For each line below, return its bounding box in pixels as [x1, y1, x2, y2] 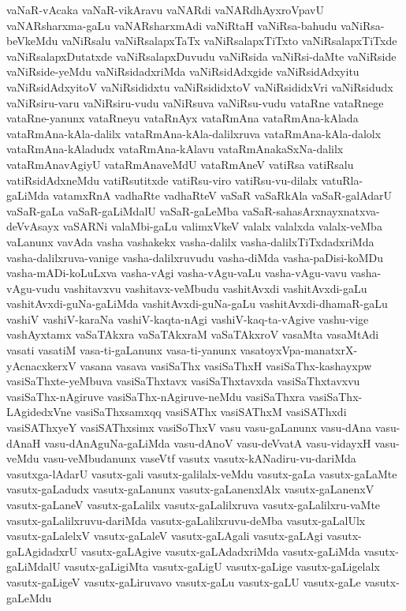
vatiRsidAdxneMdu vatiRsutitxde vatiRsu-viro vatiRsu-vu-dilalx [6, 171, 318, 188]
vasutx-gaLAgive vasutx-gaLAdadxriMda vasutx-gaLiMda [80, 542, 360, 559]
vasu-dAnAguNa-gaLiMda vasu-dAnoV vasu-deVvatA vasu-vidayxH [44, 434, 371, 451]
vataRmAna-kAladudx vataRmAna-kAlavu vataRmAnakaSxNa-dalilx [6, 141, 344, 157]
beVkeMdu [6, 32, 58, 49]
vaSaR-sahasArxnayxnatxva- [242, 202, 380, 219]
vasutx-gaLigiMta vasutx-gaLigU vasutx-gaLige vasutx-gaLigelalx [64, 558, 380, 575]
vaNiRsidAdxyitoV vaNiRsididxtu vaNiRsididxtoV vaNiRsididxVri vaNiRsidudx [6, 78, 393, 95]
